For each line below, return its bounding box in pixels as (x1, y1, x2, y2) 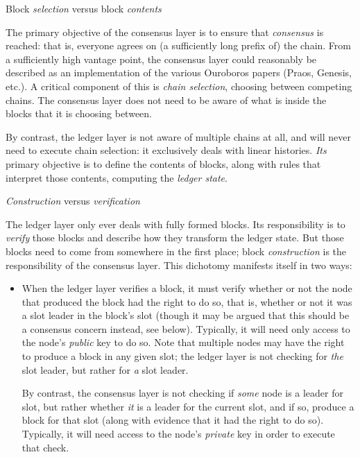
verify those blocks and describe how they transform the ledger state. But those (6, 230, 344, 245)
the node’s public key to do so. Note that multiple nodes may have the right (22, 335, 345, 350)
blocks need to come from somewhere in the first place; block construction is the (6, 243, 347, 258)
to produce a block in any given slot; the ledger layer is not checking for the (22, 349, 343, 363)
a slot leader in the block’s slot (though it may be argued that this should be (22, 308, 350, 322)
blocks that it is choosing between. (6, 106, 152, 121)
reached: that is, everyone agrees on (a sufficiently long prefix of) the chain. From (6, 38, 351, 53)
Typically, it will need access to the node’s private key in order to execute (22, 426, 335, 441)
